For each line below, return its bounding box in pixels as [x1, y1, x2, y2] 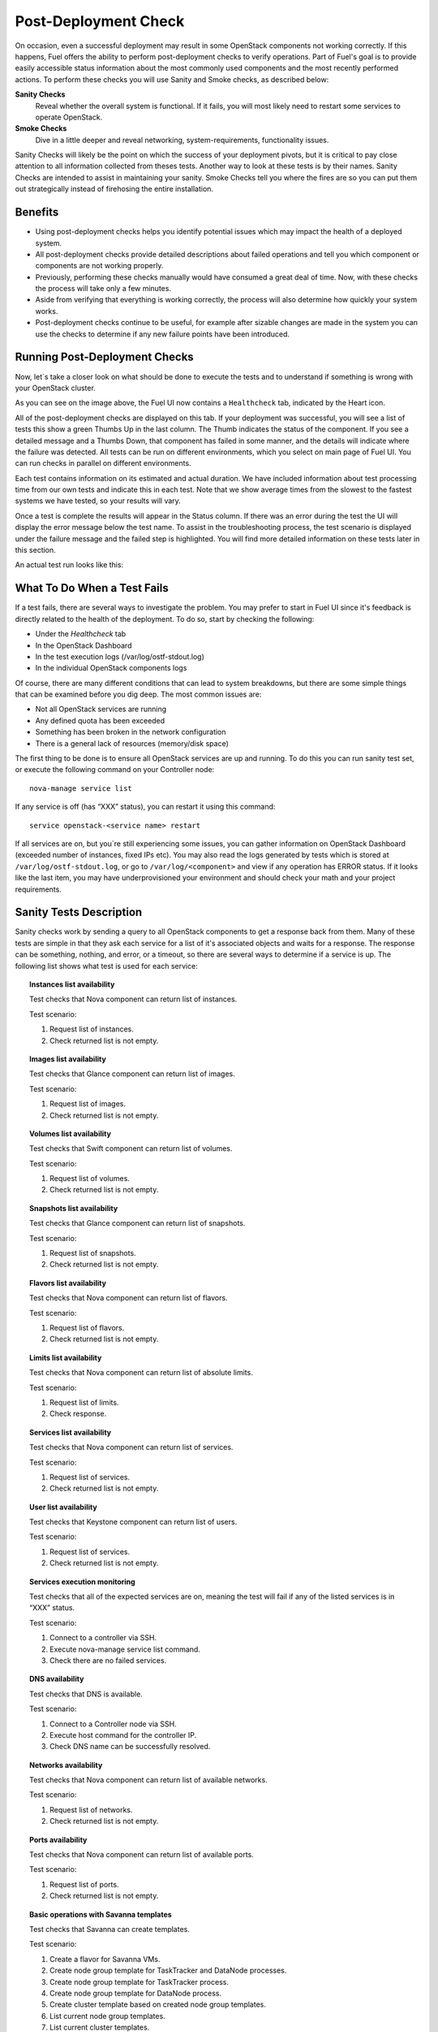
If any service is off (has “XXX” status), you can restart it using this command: [15, 801, 276, 812]
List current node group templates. [49, 2011, 165, 2021]
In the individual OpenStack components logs [35, 663, 187, 673]
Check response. [49, 1409, 107, 1418]
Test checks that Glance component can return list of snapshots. [29, 1218, 246, 1228]
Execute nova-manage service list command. [49, 1644, 200, 1654]
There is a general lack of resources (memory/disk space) [35, 738, 229, 748]
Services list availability [29, 1427, 112, 1437]
